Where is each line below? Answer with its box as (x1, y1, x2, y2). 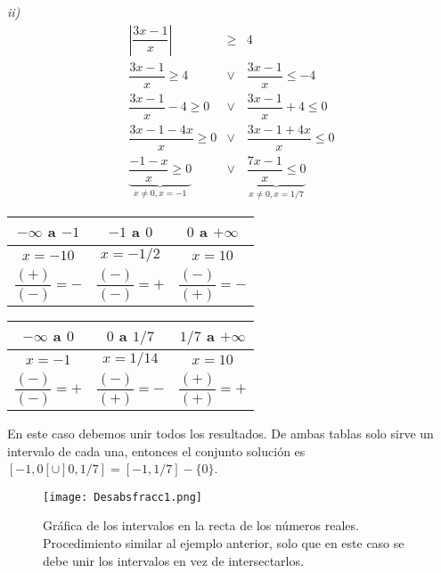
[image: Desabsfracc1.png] (43, 490, 202, 503)
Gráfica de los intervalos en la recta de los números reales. (43, 516, 359, 535)
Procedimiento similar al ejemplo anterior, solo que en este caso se (43, 534, 404, 553)
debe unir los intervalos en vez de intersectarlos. (43, 551, 304, 569)
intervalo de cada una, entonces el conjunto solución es (7, 441, 306, 460)
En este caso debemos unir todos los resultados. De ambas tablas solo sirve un (7, 424, 434, 443)
